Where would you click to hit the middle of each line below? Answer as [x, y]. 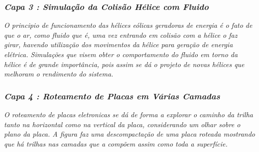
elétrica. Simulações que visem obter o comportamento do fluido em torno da [121, 54]
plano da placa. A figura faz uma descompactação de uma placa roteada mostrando [130, 134]
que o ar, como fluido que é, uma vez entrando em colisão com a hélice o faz [121, 35]
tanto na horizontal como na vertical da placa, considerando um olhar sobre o [122, 124]
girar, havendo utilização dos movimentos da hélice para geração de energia [119, 44]
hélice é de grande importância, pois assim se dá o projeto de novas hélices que [124, 64]
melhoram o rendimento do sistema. [59, 74]
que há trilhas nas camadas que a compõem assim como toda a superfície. [116, 143]
